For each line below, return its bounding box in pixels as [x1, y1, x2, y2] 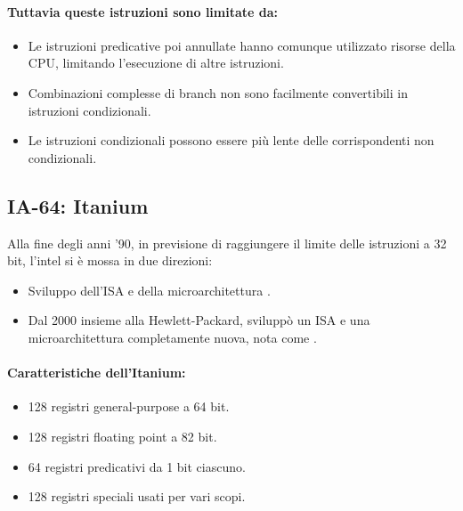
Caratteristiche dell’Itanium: [7, 363, 186, 382]
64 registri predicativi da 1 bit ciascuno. [28, 457, 246, 475]
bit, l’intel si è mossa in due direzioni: [7, 251, 213, 270]
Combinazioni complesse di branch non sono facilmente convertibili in [28, 83, 408, 101]
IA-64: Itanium [7, 191, 149, 219]
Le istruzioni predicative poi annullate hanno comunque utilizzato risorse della [28, 36, 456, 54]
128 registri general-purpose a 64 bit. [28, 397, 230, 416]
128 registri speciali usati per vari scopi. [28, 487, 246, 506]
